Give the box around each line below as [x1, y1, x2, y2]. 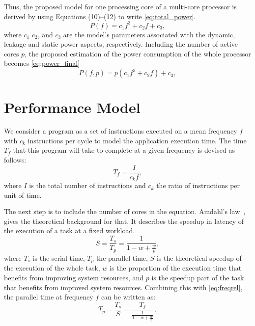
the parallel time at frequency [4, 292, 93, 302]
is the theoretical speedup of [156, 252, 242, 263]
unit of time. [4, 190, 42, 200]
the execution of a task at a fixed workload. [4, 225, 135, 236]
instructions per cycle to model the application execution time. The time [28, 135, 247, 145]
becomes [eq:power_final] [4, 58, 80, 68]
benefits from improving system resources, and [4, 272, 144, 282]
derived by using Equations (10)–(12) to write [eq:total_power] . [4, 11, 196, 21]
